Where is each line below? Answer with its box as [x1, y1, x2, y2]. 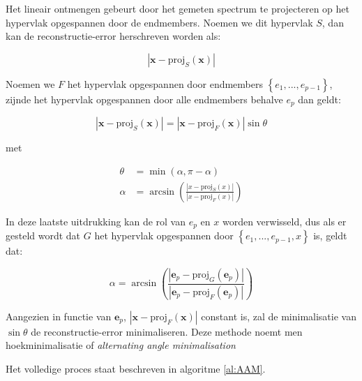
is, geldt [313, 228, 347, 243]
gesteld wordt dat [6, 228, 81, 243]
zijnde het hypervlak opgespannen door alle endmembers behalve [6, 91, 283, 106]
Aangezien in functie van [6, 308, 112, 323]
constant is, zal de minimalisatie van [201, 308, 356, 323]
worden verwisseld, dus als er [222, 214, 347, 228]
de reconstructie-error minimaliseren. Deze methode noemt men [31, 324, 303, 338]
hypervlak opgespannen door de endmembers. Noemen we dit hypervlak [6, 15, 313, 29]
